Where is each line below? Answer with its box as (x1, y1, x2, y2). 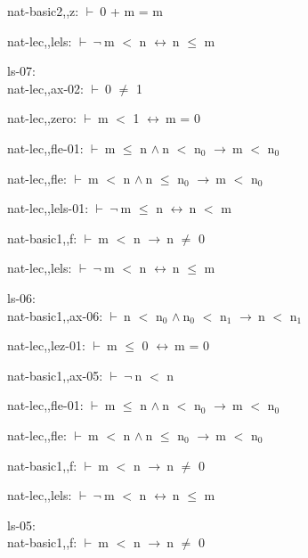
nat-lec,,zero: (7, 109, 77, 127)
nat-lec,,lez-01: (7, 336, 85, 355)
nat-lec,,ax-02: (7, 78, 84, 97)
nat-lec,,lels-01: (7, 199, 89, 217)
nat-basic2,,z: (7, 2, 79, 20)
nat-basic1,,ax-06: (7, 306, 103, 324)
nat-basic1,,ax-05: (7, 365, 103, 384)
